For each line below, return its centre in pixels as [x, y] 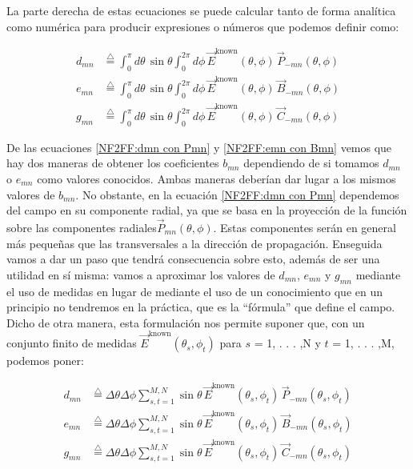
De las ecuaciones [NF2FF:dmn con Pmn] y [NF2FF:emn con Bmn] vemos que [199, 147]
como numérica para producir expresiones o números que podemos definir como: [203, 26]
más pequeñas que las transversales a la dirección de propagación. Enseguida [194, 243]
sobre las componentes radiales [82, 228]
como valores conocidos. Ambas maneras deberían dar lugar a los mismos [217, 179]
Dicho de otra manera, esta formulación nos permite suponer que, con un [186, 322]
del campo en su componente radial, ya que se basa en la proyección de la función [207, 210]
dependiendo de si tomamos [311, 163]
